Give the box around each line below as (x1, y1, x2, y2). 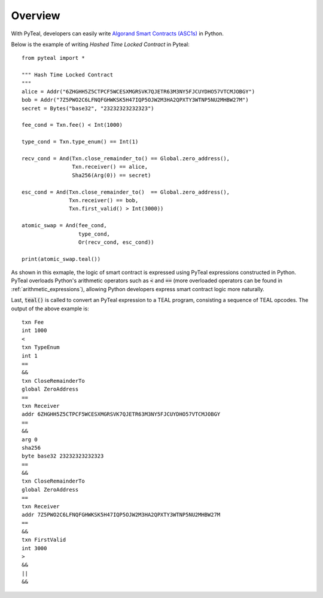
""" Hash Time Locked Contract (22, 72, 114, 78)
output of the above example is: (11, 305, 89, 312)
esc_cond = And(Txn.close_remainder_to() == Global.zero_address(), (22, 188, 230, 196)
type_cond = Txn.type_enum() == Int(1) (22, 138, 139, 145)
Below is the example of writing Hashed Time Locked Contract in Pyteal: (11, 41, 190, 48)
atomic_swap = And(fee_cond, (22, 222, 107, 229)
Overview (11, 9, 60, 22)
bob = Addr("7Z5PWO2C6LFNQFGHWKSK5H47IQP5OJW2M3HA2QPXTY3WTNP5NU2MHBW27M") (22, 96, 249, 103)
